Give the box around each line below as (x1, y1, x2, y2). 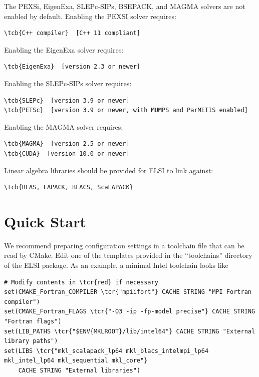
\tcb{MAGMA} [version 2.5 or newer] (4, 140, 130, 148)
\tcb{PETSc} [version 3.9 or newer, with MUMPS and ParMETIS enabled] (4, 107, 248, 114)
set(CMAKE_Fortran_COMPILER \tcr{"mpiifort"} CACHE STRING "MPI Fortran (4, 288, 251, 296)
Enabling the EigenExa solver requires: (4, 44, 124, 55)
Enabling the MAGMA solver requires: (4, 121, 123, 132)
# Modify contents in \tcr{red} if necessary (4, 278, 158, 286)
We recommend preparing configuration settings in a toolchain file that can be (4, 240, 244, 250)
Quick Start (4, 211, 86, 231)
